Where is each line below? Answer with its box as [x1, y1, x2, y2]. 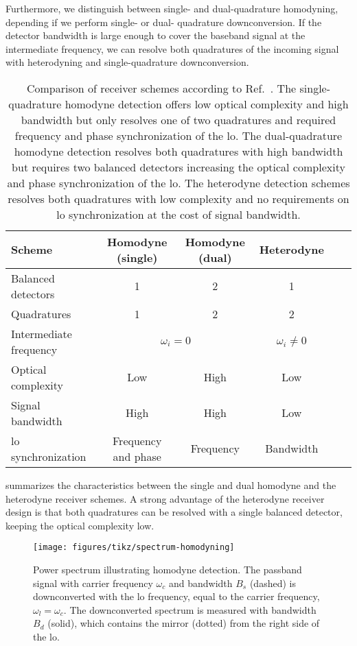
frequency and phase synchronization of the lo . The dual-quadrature [14, 127, 343, 143]
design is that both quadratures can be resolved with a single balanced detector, [5, 505, 343, 519]
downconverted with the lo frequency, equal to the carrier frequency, [33, 589, 320, 603]
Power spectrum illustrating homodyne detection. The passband [33, 562, 302, 576]
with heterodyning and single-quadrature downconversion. [5, 55, 249, 69]
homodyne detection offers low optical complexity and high [65, 95, 349, 112]
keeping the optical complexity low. [5, 518, 154, 532]
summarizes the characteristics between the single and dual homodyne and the [5, 477, 336, 492]
